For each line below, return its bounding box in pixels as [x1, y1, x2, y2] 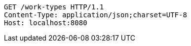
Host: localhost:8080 [4, 19, 87, 27]
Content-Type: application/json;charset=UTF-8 [4, 11, 187, 19]
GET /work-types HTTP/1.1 [4, 3, 104, 11]
